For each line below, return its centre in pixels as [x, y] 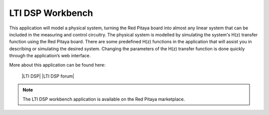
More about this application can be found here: [57, 65]
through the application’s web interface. [50, 56]
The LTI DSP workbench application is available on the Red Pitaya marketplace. [104, 99]
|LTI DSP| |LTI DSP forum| [48, 76]
